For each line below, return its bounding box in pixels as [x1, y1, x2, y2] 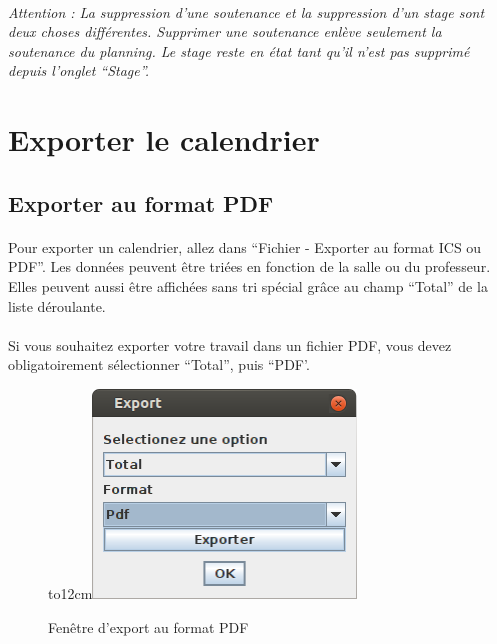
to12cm [48, 583, 93, 604]
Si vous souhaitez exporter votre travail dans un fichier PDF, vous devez [8, 334, 452, 355]
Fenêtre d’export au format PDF [48, 616, 249, 637]
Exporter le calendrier [8, 119, 320, 160]
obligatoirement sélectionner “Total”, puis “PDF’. [8, 354, 310, 375]
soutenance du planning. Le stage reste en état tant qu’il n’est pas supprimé [8, 40, 470, 61]
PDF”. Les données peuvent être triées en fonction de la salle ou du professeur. [8, 256, 491, 277]
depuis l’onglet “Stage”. [8, 60, 150, 81]
